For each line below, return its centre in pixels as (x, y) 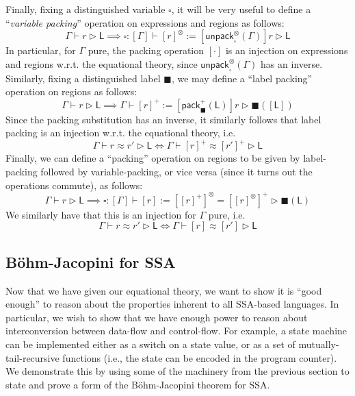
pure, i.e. (227, 214)
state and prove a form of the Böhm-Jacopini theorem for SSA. (138, 384)
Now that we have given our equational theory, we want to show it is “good (164, 290)
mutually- (319, 344)
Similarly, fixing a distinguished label (83, 78)
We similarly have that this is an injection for (101, 214)
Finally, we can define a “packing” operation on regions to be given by (153, 158)
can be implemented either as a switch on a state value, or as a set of (150, 344)
